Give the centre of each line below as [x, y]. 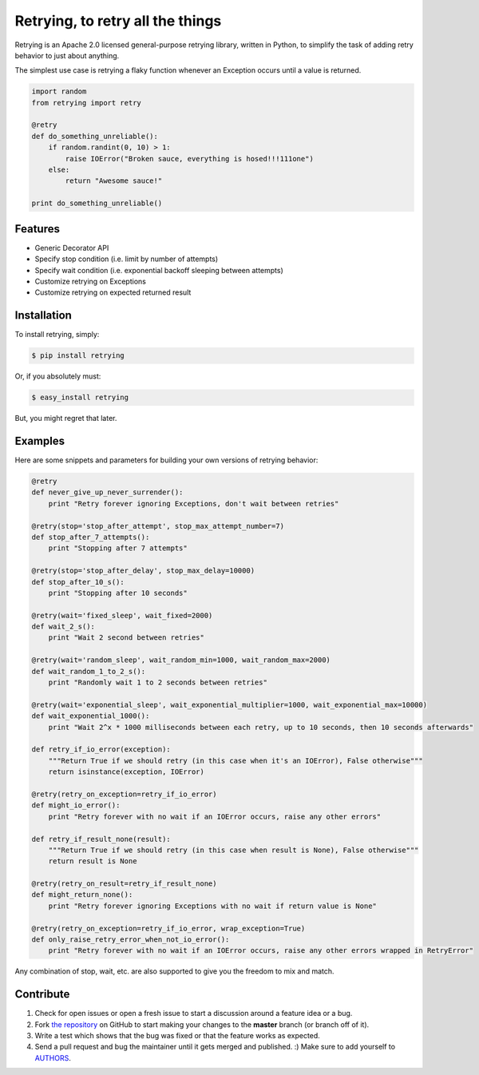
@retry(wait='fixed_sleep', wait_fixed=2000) [122, 615]
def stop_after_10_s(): [78, 582]
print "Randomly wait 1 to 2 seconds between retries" [158, 682]
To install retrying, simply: [57, 335]
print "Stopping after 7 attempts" [118, 548]
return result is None [93, 861]
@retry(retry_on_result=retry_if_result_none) [124, 884]
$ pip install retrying [78, 356]
